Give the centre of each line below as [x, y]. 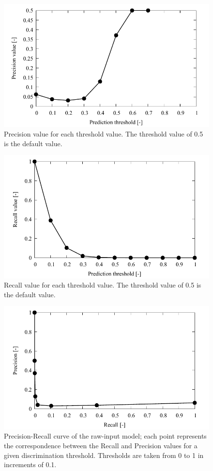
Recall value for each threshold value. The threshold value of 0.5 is [103, 285]
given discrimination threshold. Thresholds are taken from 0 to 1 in [104, 455]
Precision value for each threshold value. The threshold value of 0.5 [104, 133]
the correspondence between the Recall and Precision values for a [101, 445]
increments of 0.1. [30, 464]
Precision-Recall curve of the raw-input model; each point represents [105, 436]
